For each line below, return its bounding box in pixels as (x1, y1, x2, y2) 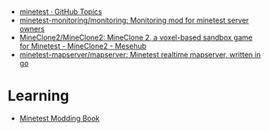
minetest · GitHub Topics (19, 7, 102, 16)
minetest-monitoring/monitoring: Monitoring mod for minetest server (19, 15, 249, 25)
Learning (7, 87, 70, 105)
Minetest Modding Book (19, 113, 100, 123)
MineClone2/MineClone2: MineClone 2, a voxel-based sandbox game (19, 32, 253, 42)
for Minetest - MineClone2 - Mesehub (19, 41, 147, 51)
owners (19, 24, 46, 33)
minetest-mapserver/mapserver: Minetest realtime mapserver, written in (19, 50, 261, 59)
